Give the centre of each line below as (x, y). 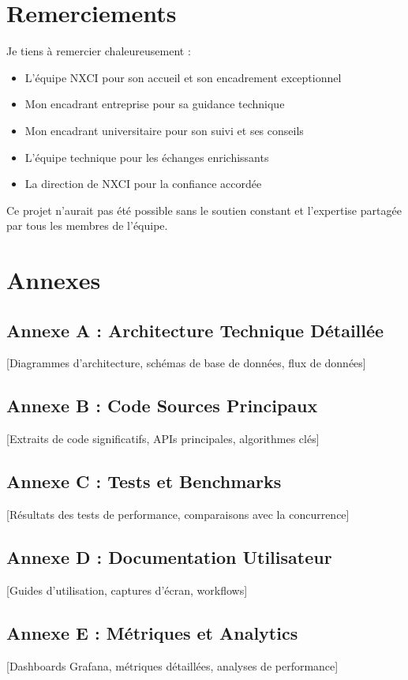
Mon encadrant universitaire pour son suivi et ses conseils (164, 130)
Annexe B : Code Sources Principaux (162, 406)
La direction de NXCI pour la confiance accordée (143, 184)
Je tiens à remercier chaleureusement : (99, 51)
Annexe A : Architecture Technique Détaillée (195, 330)
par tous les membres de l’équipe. (87, 225)
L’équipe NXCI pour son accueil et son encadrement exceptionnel (183, 77)
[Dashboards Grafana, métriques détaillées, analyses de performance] (172, 665)
